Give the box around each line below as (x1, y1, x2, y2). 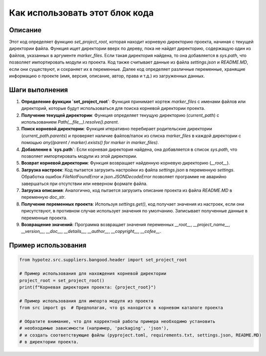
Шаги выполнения (9, 85, 68, 94)
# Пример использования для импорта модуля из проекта (19, 298, 154, 304)
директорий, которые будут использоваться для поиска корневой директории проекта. (21, 105, 205, 111)
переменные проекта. (21, 215, 68, 221)
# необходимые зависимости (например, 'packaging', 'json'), (19, 325, 169, 331)
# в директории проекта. (19, 339, 79, 345)
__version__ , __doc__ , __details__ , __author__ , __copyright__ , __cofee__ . (21, 229, 161, 234)
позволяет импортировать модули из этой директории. (21, 153, 137, 159)
